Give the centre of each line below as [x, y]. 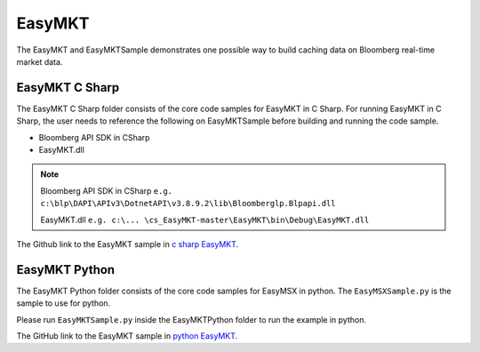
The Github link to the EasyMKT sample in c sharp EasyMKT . [128, 244]
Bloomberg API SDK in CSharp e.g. [107, 190]
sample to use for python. [64, 303]
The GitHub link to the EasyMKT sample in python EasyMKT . [127, 336]
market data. [40, 61]
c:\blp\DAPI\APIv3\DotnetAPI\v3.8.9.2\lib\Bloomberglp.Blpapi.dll [188, 204]
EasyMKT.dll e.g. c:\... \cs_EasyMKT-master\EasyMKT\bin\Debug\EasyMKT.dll [205, 220]
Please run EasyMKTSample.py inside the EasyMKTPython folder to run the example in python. [191, 319]
